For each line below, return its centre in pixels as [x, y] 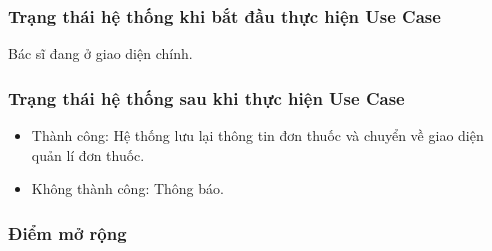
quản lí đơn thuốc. [88, 154]
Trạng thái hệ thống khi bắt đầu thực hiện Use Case [224, 15]
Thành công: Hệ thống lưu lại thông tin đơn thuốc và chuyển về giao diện [257, 135]
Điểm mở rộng [67, 232]
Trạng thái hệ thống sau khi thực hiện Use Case [206, 97]
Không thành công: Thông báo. [127, 188]
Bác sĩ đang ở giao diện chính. [100, 53]
